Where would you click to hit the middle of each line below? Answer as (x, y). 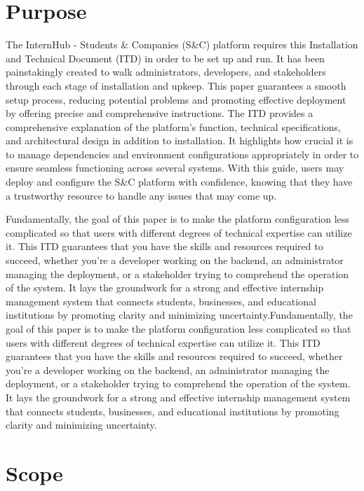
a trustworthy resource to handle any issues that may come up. (141, 195)
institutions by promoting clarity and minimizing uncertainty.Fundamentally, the (179, 315)
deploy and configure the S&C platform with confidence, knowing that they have (179, 182)
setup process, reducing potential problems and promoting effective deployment (176, 99)
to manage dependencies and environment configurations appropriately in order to (182, 154)
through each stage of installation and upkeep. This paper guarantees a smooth (176, 85)
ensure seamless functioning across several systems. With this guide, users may (175, 168)
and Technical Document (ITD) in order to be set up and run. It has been (165, 58)
